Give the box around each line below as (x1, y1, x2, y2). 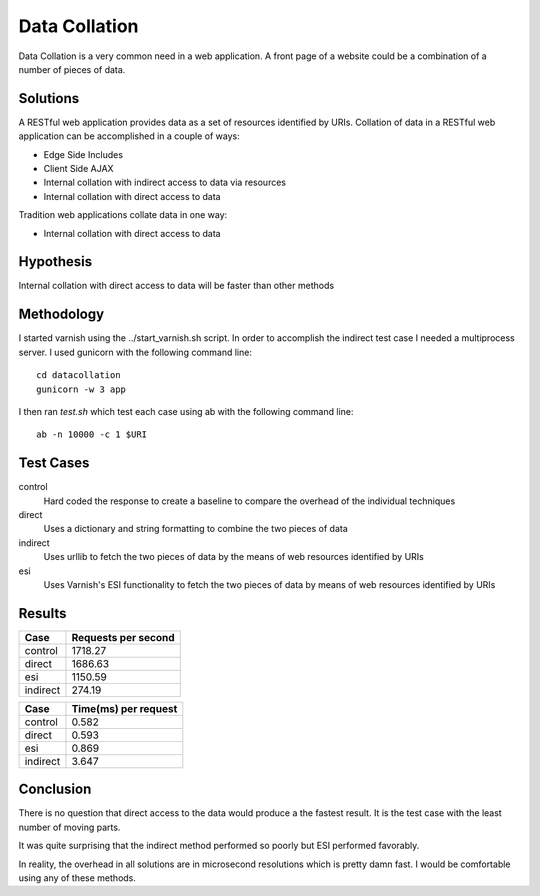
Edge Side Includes (43, 148, 124, 160)
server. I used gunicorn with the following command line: (18, 346, 252, 358)
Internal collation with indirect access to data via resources (43, 176, 287, 189)
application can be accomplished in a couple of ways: (18, 130, 240, 142)
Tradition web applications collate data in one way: (18, 209, 228, 221)
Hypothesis (18, 253, 93, 270)
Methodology (18, 306, 105, 323)
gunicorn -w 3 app (36, 383, 127, 395)
